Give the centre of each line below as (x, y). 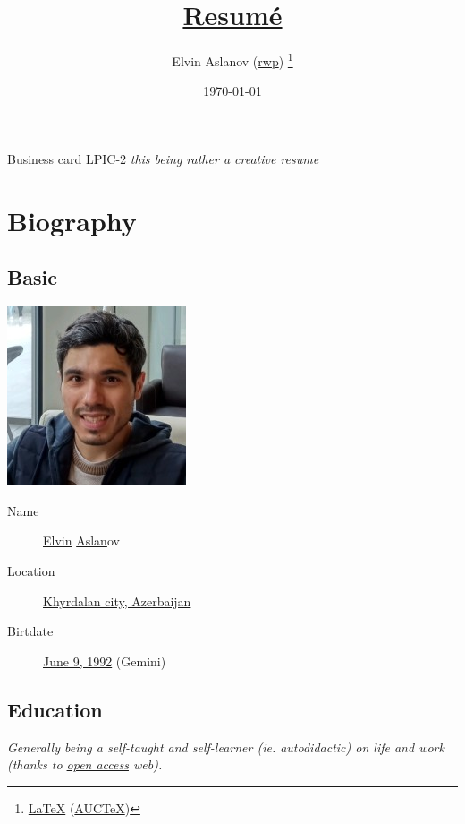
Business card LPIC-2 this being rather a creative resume (163, 158)
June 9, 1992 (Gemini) (105, 661)
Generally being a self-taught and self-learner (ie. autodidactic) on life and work (226, 747)
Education (55, 709)
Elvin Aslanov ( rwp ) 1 (232, 60)
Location (31, 570)
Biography (72, 220)
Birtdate (30, 631)
